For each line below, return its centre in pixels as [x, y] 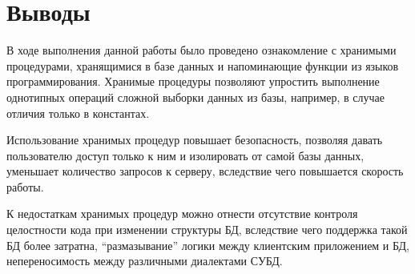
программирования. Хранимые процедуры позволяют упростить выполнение [193, 81]
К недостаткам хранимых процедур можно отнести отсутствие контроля [182, 214]
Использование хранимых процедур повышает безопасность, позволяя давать [195, 140]
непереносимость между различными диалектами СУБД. [145, 261]
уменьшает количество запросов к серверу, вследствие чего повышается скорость [205, 171]
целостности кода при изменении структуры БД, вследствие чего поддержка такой [207, 230]
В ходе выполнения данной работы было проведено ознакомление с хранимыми [201, 50]
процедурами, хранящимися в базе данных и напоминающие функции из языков [203, 65]
